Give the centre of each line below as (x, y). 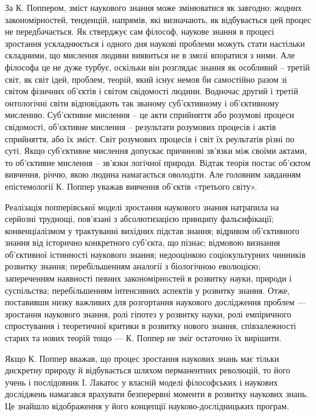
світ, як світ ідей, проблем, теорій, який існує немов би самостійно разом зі (146, 79)
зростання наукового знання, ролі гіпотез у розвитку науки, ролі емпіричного (148, 314)
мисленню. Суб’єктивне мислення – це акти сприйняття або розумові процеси (149, 115)
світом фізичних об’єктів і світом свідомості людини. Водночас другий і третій (152, 91)
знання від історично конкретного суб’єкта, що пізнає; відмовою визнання (142, 242)
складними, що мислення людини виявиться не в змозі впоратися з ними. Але (150, 55)
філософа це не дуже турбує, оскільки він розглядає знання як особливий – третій (157, 67)
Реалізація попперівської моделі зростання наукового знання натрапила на (142, 206)
